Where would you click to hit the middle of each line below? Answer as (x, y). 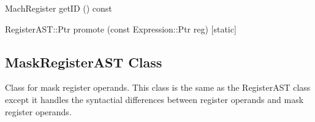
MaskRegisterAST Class (84, 62)
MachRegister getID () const (59, 8)
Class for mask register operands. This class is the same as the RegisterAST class (158, 87)
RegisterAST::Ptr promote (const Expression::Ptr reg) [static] (121, 29)
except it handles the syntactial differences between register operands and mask (154, 99)
